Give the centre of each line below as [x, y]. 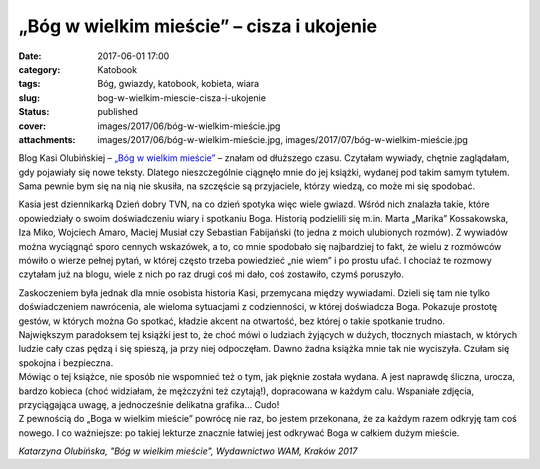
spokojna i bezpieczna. [66, 362]
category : [39, 69]
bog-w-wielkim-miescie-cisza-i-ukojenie [182, 97]
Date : [30, 56]
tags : [29, 84]
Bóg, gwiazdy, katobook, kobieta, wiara [178, 84]
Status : [34, 112]
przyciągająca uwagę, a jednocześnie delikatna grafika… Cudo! [149, 404]
